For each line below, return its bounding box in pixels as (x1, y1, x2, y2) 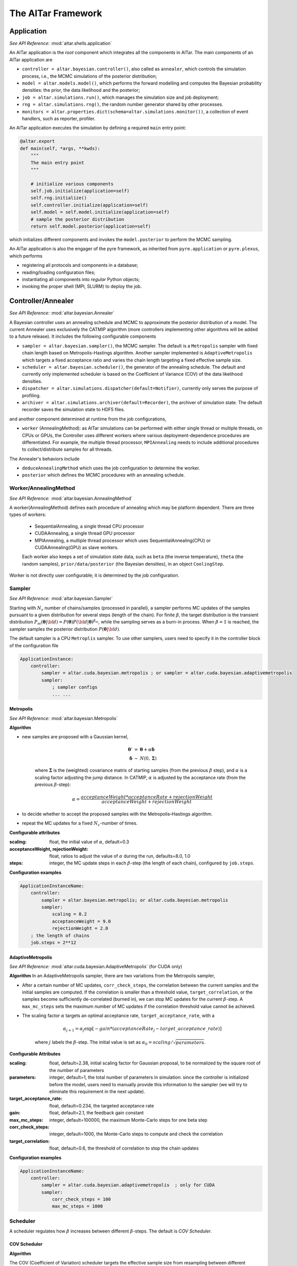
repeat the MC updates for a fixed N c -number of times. (22, 820, 138, 827)
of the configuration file (9, 642, 59, 648)
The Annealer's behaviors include (9, 456, 80, 462)
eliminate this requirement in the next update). (49, 1089, 145, 1095)
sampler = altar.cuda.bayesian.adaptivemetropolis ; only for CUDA (41, 1182, 215, 1188)
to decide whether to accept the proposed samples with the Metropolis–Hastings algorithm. (22, 811, 213, 817)
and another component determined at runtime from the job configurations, (9, 416, 166, 422)
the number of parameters (49, 1067, 104, 1073)
